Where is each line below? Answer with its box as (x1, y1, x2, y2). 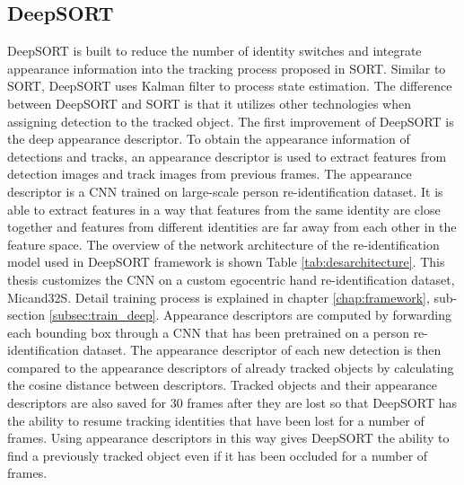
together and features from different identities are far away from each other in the (7, 217, 457, 236)
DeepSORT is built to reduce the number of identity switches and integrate (7, 41, 422, 60)
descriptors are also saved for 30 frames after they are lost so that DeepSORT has (7, 393, 457, 412)
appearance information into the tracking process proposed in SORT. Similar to (7, 58, 446, 77)
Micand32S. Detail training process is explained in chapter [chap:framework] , (7, 287, 430, 306)
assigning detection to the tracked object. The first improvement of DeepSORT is (7, 111, 454, 130)
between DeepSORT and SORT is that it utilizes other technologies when (7, 93, 412, 112)
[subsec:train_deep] (48, 305, 156, 324)
